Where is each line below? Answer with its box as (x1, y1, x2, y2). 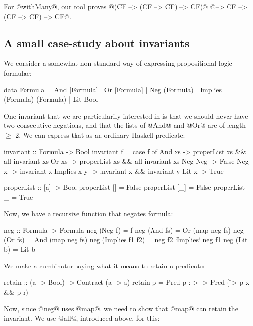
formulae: (4, 67, 32, 78)
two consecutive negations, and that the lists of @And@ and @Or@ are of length (4, 120, 246, 130)
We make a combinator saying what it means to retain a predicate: (4, 260, 205, 270)
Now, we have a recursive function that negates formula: (4, 208, 173, 218)
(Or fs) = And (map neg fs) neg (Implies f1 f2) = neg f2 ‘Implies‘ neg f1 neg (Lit (4, 234, 248, 244)
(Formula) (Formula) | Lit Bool (4, 94, 98, 104)
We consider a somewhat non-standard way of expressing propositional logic (4, 58, 232, 68)
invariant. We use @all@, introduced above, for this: (4, 313, 160, 323)
